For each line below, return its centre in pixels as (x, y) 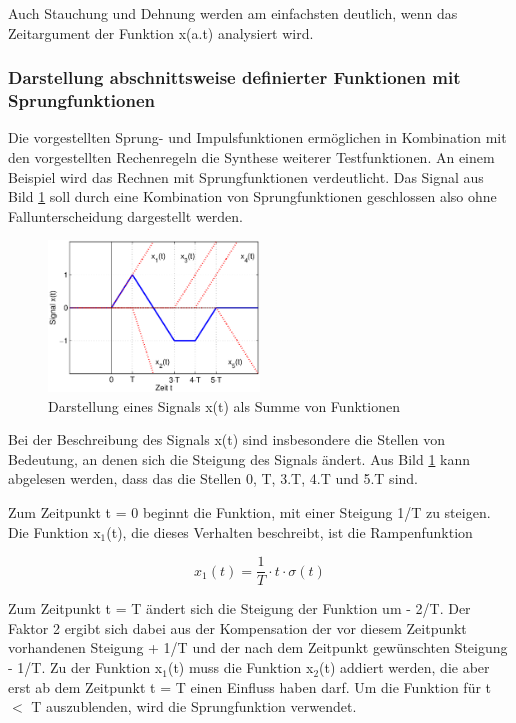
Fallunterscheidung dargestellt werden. (125, 215)
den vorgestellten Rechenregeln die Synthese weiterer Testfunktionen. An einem (251, 156)
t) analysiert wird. (258, 32)
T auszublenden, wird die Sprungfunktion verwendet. (194, 706)
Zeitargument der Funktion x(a (103, 32)
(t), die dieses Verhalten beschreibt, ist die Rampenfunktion (289, 531)
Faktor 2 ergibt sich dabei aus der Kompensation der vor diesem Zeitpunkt (237, 627)
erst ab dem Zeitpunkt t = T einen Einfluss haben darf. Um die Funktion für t (250, 686)
